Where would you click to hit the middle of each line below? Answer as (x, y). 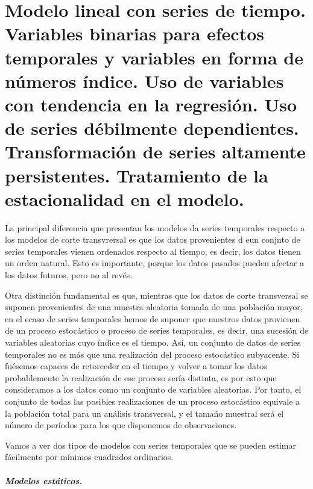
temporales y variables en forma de (154, 57)
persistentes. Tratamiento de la (137, 175)
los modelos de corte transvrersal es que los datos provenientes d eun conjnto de (153, 239)
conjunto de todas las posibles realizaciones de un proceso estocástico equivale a (153, 401)
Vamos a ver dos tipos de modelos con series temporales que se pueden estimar (150, 445)
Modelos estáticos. (44, 480)
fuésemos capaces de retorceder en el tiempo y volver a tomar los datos (136, 366)
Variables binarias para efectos (134, 33)
